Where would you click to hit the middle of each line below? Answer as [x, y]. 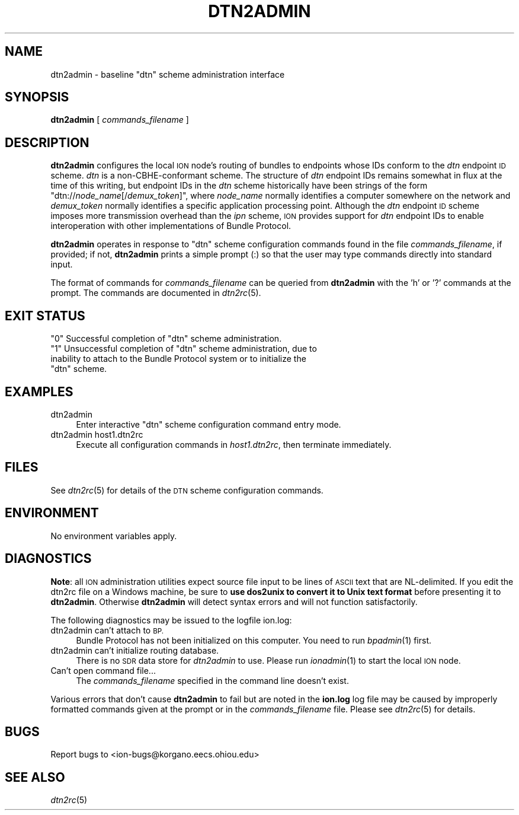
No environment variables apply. [114, 536]
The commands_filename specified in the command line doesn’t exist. [212, 680]
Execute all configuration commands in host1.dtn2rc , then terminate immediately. [234, 444]
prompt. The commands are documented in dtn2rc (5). [156, 293]
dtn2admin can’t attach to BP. [107, 630]
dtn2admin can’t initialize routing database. [135, 650]
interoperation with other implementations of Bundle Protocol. [171, 226]
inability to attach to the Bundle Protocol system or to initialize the [178, 359]
